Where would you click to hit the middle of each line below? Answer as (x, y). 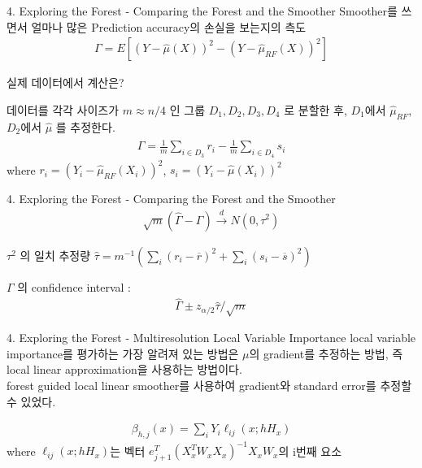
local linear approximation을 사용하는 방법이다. (124, 369)
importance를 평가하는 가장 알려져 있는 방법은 (123, 353)
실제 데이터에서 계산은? (65, 82)
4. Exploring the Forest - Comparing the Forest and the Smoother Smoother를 (202, 11)
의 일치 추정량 (55, 255)
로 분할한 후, (315, 109)
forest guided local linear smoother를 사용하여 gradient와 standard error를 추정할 (209, 385)
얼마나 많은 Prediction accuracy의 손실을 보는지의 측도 (169, 26)
